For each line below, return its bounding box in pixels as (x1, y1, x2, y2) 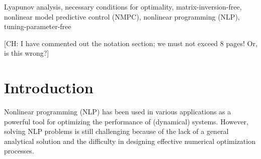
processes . (4, 145, 34, 156)
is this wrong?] (4, 48, 49, 58)
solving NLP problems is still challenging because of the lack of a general (4, 126, 229, 136)
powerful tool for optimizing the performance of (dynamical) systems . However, (4, 116, 248, 126)
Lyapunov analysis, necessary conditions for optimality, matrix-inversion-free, (4, 2, 242, 12)
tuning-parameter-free (4, 21, 71, 32)
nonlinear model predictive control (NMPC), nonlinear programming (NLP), (4, 11, 240, 22)
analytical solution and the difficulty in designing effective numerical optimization (4, 135, 255, 146)
